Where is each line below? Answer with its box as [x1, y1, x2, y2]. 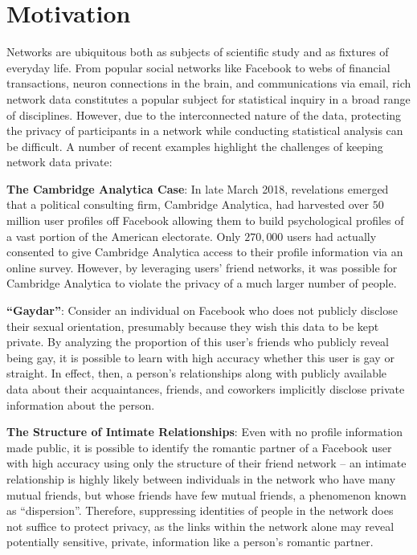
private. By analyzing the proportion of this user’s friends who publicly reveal [6, 333, 390, 350]
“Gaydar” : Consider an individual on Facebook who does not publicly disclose [6, 302, 398, 319]
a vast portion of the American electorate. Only [6, 227, 241, 244]
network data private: [6, 153, 112, 170]
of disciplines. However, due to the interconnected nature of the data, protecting [6, 106, 402, 123]
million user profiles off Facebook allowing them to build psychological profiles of [6, 212, 404, 229]
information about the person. [6, 396, 155, 413]
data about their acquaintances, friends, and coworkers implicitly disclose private [6, 381, 405, 397]
